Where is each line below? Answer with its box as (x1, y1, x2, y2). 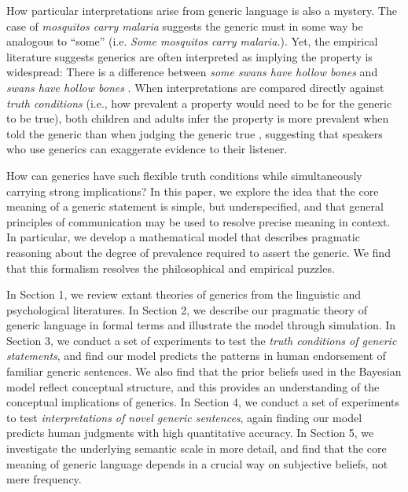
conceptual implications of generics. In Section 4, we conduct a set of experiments (6, 394, 400, 410)
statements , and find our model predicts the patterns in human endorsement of (6, 347, 386, 364)
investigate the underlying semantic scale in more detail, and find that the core (6, 440, 387, 457)
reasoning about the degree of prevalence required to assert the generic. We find (6, 244, 391, 260)
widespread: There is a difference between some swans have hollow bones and (6, 64, 378, 80)
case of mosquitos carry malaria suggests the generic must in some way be (6, 17, 363, 34)
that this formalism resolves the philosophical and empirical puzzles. (6, 259, 335, 276)
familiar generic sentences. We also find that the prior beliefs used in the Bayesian (6, 363, 402, 380)
